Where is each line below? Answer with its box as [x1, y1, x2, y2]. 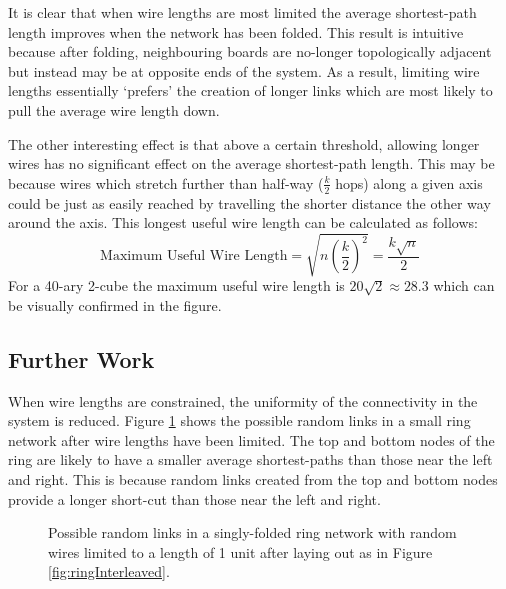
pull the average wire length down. [8, 99, 220, 120]
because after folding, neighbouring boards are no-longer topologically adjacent [8, 41, 492, 62]
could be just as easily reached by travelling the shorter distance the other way [8, 192, 491, 213]
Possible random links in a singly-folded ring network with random [48, 522, 457, 543]
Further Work [8, 343, 155, 374]
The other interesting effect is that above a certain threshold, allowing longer [8, 133, 480, 154]
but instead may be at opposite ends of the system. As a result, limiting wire [8, 60, 480, 81]
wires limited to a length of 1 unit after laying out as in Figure [48, 541, 433, 562]
